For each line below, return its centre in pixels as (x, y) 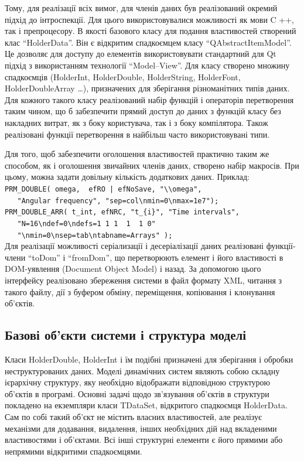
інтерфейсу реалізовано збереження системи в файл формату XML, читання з (144, 280)
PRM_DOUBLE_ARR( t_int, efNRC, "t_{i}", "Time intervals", (122, 212)
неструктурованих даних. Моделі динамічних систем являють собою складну (142, 370)
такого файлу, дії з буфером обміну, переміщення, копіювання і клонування (140, 291)
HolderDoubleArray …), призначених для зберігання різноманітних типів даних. (147, 88)
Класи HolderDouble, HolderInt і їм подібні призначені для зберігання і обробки (149, 359)
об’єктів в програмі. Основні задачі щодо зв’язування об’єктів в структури (137, 393)
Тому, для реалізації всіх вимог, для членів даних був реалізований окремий (141, 8)
